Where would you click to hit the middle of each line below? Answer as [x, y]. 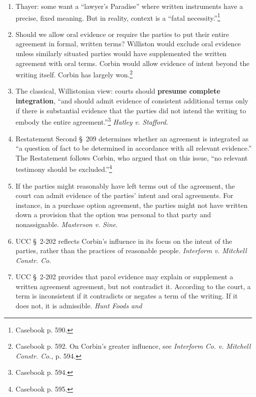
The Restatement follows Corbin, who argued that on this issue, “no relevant [132, 157]
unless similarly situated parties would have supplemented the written [121, 53]
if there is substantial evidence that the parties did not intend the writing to [131, 110]
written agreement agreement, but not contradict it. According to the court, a [133, 286]
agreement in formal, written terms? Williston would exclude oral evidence [128, 44]
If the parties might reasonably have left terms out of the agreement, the [125, 185]
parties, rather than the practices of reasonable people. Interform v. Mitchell [131, 250]
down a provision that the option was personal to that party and [113, 215]
